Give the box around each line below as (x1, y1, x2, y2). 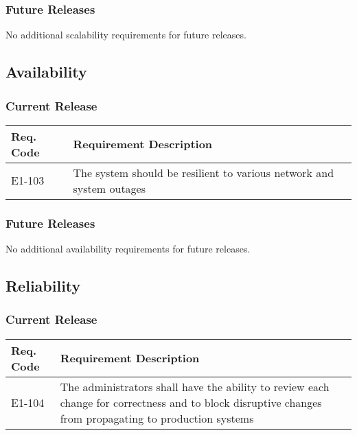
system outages (73, 180, 146, 196)
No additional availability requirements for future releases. (5, 242, 251, 256)
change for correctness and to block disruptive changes (60, 394, 322, 410)
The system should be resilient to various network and (73, 164, 334, 180)
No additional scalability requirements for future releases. (5, 27, 246, 42)
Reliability (5, 275, 81, 296)
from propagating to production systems (60, 410, 254, 426)
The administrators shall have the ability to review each (60, 378, 330, 395)
